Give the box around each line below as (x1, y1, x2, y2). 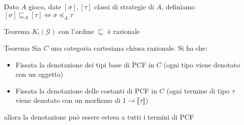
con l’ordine (59, 26, 94, 36)
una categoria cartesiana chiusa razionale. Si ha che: (51, 42, 208, 53)
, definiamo (161, 1, 195, 11)
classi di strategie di (94, 1, 154, 11)
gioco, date (28, 1, 61, 11)
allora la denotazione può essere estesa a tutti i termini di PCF (4, 111, 194, 122)
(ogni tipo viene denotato (163, 59, 240, 69)
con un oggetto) (15, 69, 63, 79)
